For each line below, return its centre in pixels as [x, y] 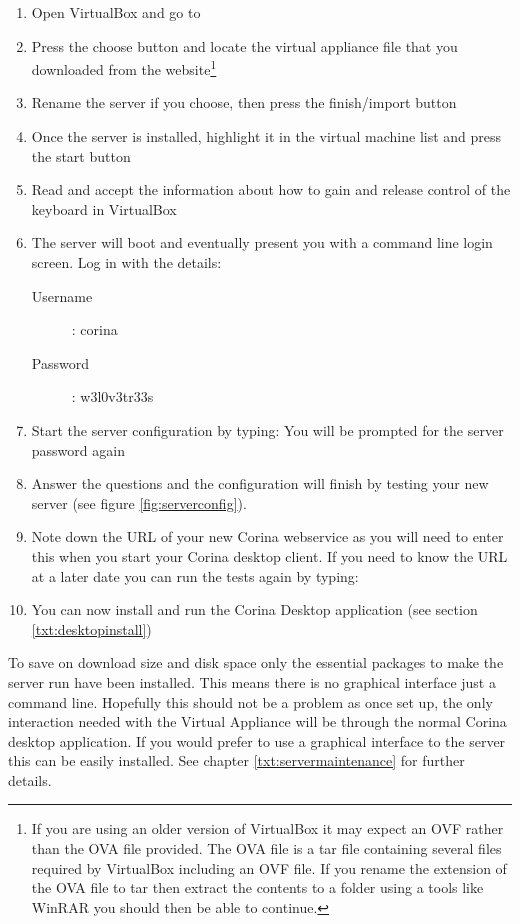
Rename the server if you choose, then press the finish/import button [244, 102]
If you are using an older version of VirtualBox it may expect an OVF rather [267, 828]
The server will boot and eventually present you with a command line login [262, 242]
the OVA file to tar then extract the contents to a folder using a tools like [257, 887]
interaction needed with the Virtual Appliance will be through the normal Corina [257, 721]
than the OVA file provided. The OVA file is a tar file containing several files [266, 848]
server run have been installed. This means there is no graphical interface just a [252, 681]
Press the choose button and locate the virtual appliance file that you [244, 45]
